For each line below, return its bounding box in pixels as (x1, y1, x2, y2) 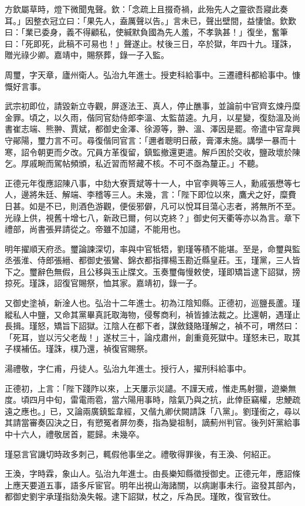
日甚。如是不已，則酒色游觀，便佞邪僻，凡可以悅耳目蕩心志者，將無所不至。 (5, 199, 300, 212)
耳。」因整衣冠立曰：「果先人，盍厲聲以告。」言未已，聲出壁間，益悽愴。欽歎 (5, 14, 296, 26)
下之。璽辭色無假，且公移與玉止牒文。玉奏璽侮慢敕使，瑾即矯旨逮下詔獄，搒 (5, 265, 300, 277)
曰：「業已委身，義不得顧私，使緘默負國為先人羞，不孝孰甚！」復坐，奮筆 (5, 26, 288, 38)
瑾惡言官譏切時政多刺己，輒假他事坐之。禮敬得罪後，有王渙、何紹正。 (5, 447, 276, 460)
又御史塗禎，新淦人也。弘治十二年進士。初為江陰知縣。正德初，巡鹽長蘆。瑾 (5, 297, 300, 309)
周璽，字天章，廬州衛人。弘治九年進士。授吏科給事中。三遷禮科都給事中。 (5, 68, 292, 80)
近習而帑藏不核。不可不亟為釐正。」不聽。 (103, 157, 263, 169)
